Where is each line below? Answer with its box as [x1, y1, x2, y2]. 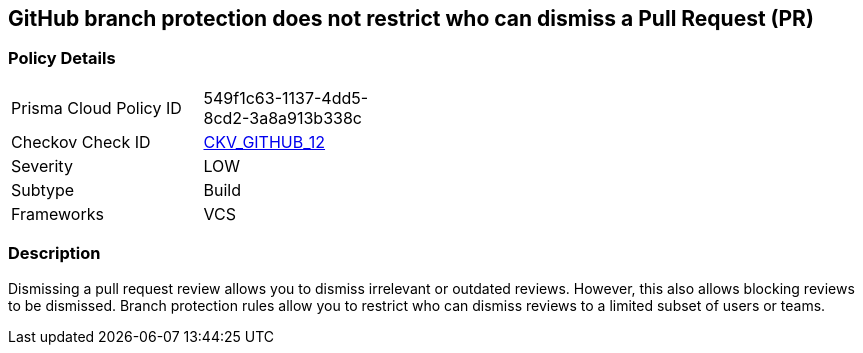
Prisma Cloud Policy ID [11, 97, 182, 118]
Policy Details [8, 48, 116, 69]
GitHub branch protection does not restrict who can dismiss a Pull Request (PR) [8, 6, 814, 31]
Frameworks [11, 203, 104, 224]
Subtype [11, 179, 75, 200]
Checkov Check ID [11, 131, 151, 152]
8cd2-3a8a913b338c [203, 107, 362, 128]
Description [8, 243, 101, 264]
